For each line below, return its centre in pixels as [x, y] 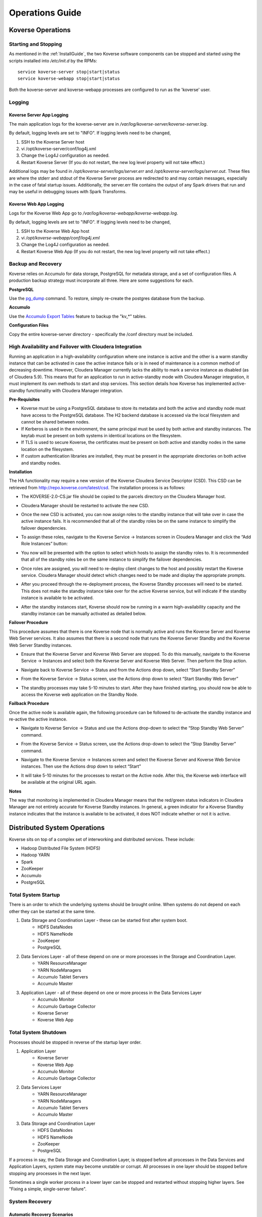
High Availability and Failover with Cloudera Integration [75, 347]
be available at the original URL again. [59, 782]
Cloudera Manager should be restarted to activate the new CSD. [85, 505]
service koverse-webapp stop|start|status [69, 79]
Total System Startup [34, 895]
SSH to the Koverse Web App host [55, 231]
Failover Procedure [29, 623]
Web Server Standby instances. [41, 645]
